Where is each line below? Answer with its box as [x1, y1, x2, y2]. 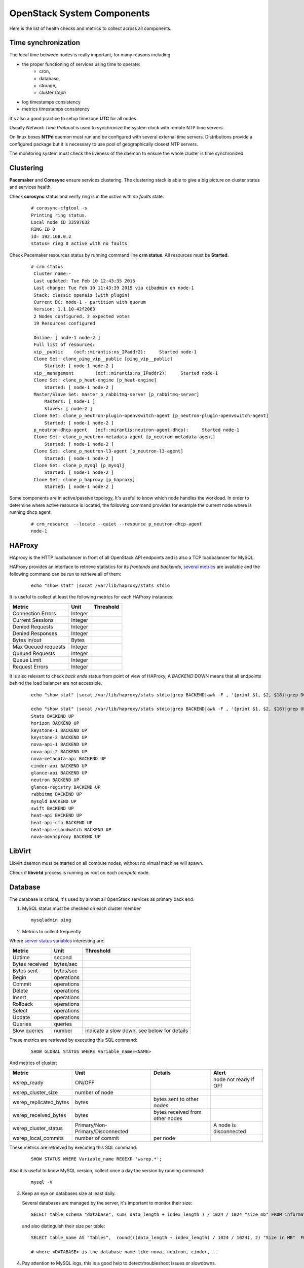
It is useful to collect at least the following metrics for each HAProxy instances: [9, 594, 174, 600]
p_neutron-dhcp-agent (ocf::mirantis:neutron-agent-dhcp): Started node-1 [33, 427, 240, 433]
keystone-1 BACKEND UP [31, 727, 88, 733]
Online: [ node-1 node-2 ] [33, 335, 101, 340]
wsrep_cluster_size [12, 1088, 58, 1096]
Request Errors [12, 663, 48, 670]
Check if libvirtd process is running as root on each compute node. [9, 869, 150, 875]
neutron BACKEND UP [31, 777, 80, 783]
